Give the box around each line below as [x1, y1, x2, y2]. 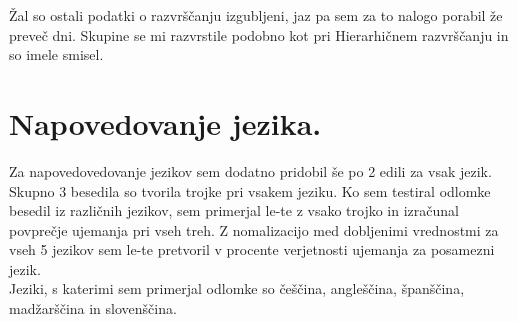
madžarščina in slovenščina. [9, 298, 177, 319]
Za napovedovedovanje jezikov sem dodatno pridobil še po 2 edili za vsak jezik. [9, 160, 492, 181]
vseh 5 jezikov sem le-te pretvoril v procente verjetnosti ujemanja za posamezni [9, 239, 495, 260]
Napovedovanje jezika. [9, 102, 322, 143]
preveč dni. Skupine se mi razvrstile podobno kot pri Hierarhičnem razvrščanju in [9, 24, 509, 45]
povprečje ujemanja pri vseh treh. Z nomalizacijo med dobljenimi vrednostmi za [9, 219, 499, 240]
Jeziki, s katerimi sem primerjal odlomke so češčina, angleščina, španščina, [9, 278, 465, 299]
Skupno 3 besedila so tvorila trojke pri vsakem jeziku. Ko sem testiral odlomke [9, 180, 491, 201]
